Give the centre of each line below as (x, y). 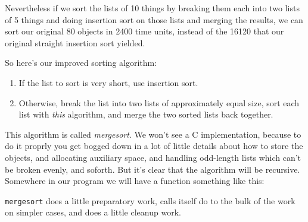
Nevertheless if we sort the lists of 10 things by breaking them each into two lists (152, 8)
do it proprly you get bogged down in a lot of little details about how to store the (154, 146)
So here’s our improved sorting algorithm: (81, 63)
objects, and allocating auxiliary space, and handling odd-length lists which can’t (153, 157)
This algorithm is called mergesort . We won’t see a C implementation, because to (153, 134)
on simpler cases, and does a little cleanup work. (93, 212)
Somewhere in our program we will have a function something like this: (135, 181)
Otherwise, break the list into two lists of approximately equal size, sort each (159, 102)
